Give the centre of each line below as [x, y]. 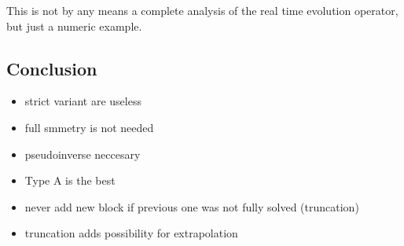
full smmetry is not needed [89, 127]
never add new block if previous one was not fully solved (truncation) [192, 206]
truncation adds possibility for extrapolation [131, 233]
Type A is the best [70, 180]
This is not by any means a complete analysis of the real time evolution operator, [202, 10]
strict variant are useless [83, 101]
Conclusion [52, 68]
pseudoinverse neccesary [83, 154]
